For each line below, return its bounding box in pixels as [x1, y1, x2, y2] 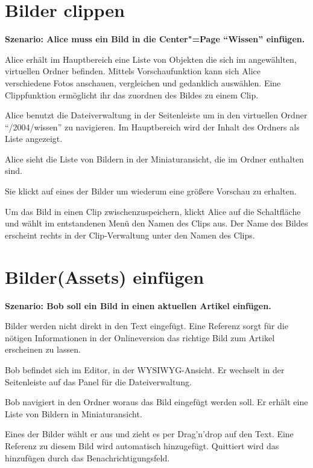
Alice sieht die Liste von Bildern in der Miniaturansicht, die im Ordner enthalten [5, 152, 304, 165]
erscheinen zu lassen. [5, 343, 81, 356]
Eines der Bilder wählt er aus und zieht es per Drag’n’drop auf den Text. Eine [5, 428, 294, 440]
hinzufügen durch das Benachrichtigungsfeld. [5, 451, 170, 464]
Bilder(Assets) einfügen [5, 264, 204, 289]
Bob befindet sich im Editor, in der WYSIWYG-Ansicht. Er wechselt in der [5, 363, 285, 376]
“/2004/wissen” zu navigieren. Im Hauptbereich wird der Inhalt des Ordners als [5, 120, 300, 133]
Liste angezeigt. [5, 132, 63, 145]
